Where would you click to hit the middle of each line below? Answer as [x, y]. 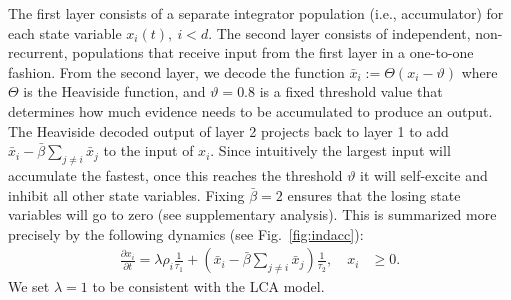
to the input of [148, 150]
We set [29, 286]
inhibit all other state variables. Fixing [126, 194]
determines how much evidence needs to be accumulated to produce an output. [250, 110]
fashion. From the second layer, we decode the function [176, 71]
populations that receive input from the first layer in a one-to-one [273, 52]
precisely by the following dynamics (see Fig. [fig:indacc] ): [186, 233]
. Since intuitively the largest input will [330, 150]
